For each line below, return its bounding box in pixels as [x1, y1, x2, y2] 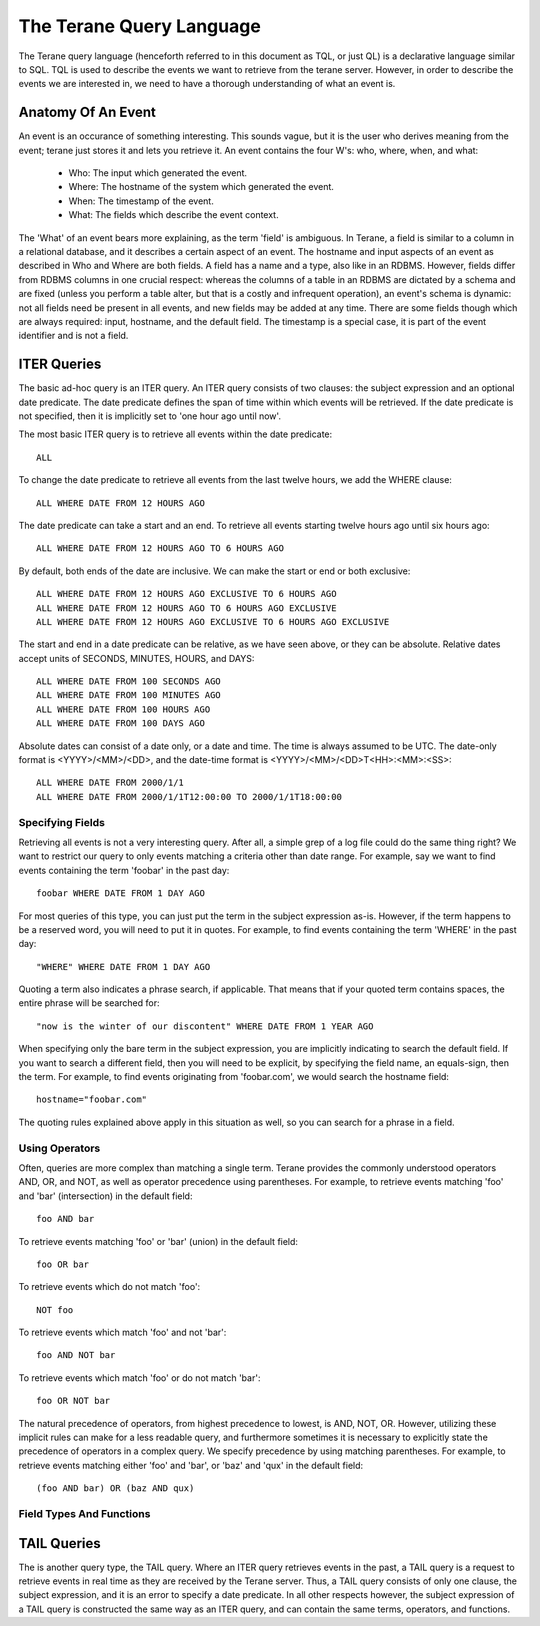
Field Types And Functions [18, 1506, 151, 1520]
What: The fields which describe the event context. [68, 209, 279, 221]
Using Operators [18, 1141, 101, 1155]
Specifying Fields [18, 815, 105, 829]
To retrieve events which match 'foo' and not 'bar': [18, 1326, 227, 1339]
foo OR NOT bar [36, 1395, 111, 1407]
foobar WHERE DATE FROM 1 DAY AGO [36, 888, 205, 899]
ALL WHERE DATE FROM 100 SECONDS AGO [36, 676, 222, 687]
